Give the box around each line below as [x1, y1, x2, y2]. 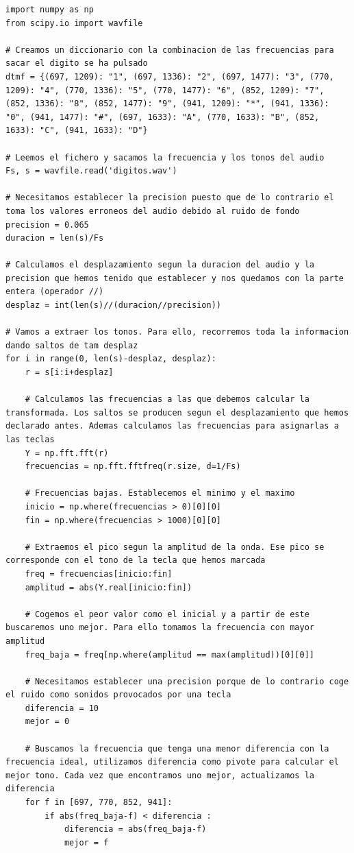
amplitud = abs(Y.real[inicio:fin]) [25, 582, 192, 592]
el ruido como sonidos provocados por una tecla [5, 690, 231, 700]
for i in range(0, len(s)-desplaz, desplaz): [5, 354, 216, 364]
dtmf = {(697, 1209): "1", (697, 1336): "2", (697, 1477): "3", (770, [5, 71, 334, 82]
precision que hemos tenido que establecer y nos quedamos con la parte [5, 273, 344, 283]
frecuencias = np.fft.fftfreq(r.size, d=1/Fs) [25, 461, 241, 472]
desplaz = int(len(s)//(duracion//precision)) [5, 300, 221, 311]
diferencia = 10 [25, 703, 99, 713]
